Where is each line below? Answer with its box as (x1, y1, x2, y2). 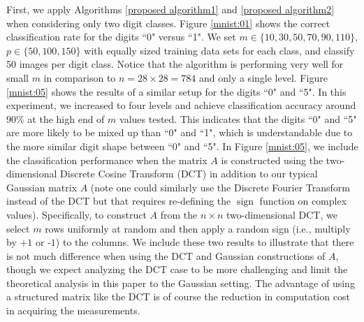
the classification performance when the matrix (6, 152, 208, 167)
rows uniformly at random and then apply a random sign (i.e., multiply (45, 221, 351, 235)
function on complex (259, 193, 347, 208)
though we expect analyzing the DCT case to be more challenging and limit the (6, 262, 348, 277)
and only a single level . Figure (198, 70, 328, 85)
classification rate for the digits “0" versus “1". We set (6, 29, 236, 44)
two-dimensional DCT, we (226, 207, 337, 221)
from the (160, 207, 198, 221)
